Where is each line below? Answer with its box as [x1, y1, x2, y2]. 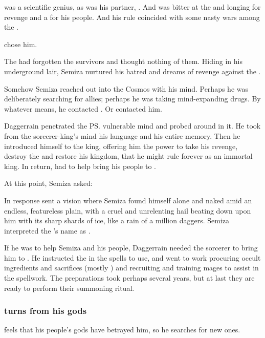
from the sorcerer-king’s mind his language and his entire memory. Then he [4, 130, 240, 141]
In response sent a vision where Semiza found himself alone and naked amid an [4, 195, 252, 205]
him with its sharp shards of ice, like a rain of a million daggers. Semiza [4, 215, 229, 226]
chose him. [4, 38, 37, 49]
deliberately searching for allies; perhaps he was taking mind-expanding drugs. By [4, 93, 261, 104]
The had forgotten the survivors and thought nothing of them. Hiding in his [4, 56, 242, 67]
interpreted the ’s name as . [4, 225, 91, 236]
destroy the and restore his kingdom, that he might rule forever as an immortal [4, 151, 253, 161]
